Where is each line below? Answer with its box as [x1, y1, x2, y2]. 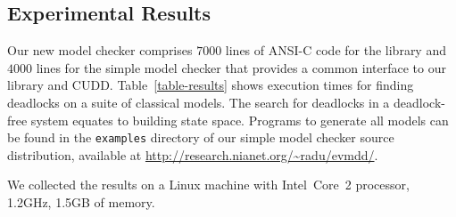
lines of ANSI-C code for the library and [225, 41, 446, 60]
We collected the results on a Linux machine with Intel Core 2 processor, [7, 175, 410, 194]
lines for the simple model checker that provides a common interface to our [36, 58, 446, 76]
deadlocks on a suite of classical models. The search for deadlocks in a [7, 92, 390, 111]
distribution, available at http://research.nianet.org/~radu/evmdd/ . [7, 145, 378, 164]
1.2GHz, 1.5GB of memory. [7, 193, 155, 212]
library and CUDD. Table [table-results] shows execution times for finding [7, 76, 414, 94]
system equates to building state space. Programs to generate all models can [30, 110, 449, 129]
